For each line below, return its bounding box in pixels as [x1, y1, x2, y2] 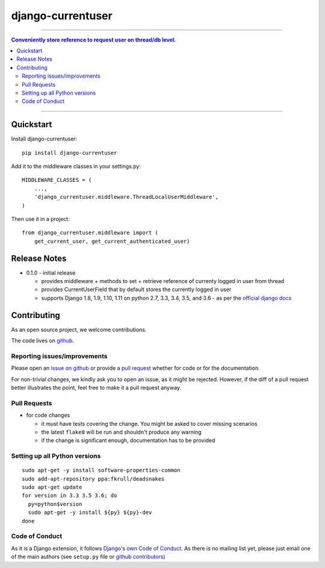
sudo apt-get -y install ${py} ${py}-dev [28, 509, 152, 516]
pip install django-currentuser [22, 149, 117, 156]
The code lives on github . [11, 337, 75, 345]
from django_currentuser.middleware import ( [22, 229, 159, 236]
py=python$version [28, 501, 82, 507]
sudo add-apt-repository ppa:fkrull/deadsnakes [22, 475, 165, 482]
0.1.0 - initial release [26, 269, 76, 276]
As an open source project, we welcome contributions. [11, 326, 147, 333]
